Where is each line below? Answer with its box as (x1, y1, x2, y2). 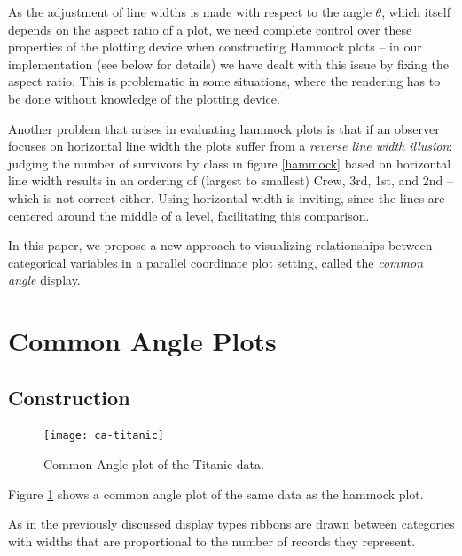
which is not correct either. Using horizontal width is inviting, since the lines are (8, 188, 445, 207)
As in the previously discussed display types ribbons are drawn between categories (8, 514, 455, 533)
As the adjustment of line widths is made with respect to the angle (8, 3, 372, 20)
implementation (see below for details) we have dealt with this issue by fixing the (8, 54, 449, 73)
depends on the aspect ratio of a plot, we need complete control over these (8, 20, 412, 38)
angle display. (8, 270, 81, 289)
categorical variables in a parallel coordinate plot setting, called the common (8, 253, 424, 271)
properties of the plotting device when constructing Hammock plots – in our (8, 37, 422, 56)
